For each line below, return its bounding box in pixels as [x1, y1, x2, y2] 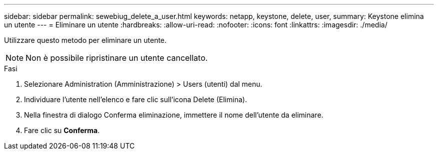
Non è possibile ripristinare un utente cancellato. [25, 53, 208, 63]
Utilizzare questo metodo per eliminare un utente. [4, 36, 167, 44]
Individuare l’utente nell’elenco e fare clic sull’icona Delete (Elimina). [24, 95, 247, 104]
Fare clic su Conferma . [24, 126, 100, 135]
